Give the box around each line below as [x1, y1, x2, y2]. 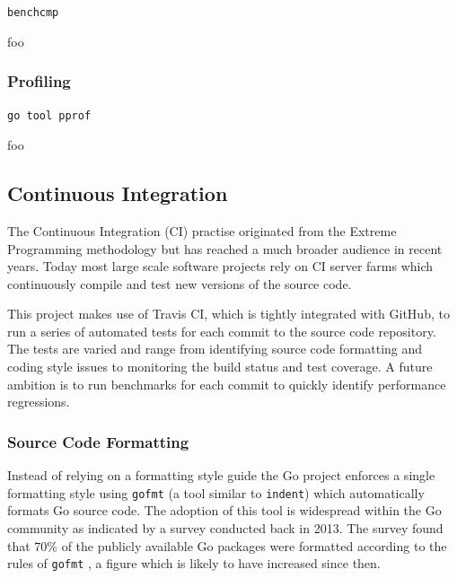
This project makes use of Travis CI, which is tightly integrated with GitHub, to [7, 304, 450, 323]
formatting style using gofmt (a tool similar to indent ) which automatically [7, 483, 425, 502]
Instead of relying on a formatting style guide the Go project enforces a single [7, 466, 435, 485]
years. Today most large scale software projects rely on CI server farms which [7, 257, 434, 276]
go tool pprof [7, 109, 92, 123]
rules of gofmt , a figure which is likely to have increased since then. [7, 554, 381, 573]
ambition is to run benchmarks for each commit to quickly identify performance [7, 374, 446, 393]
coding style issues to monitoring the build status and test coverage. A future [7, 357, 433, 376]
